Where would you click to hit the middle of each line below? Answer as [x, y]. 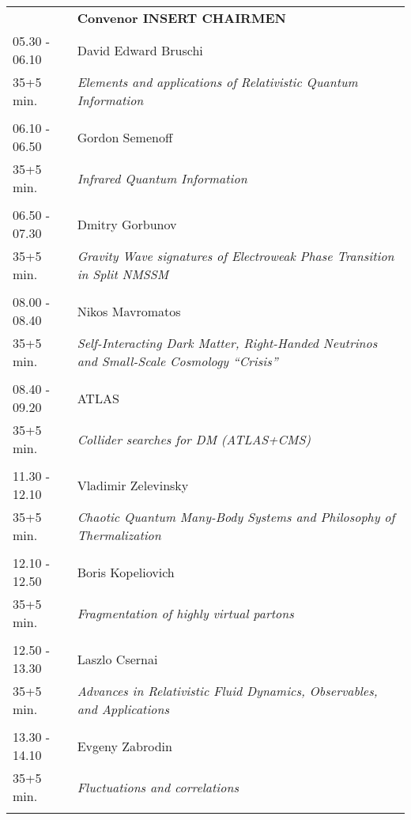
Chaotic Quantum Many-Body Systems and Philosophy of [236, 517]
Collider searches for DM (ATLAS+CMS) [194, 439]
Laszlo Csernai [117, 659]
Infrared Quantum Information [162, 178]
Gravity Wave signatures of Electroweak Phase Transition [236, 256]
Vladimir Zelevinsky [133, 485]
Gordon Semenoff [125, 137]
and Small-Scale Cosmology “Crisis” [177, 361]
